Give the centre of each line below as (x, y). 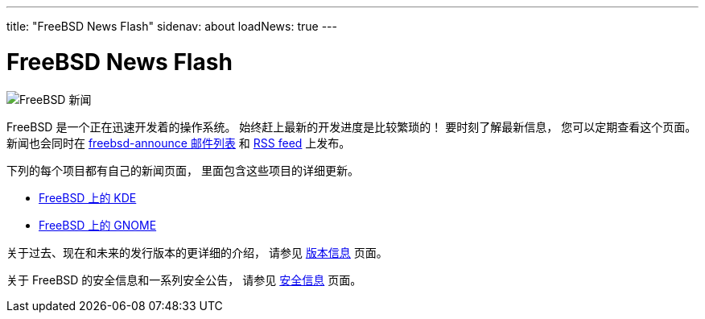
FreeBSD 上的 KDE (88, 197)
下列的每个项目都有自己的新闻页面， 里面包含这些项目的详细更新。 (183, 170)
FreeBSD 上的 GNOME (98, 225)
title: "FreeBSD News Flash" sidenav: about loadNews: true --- (172, 26)
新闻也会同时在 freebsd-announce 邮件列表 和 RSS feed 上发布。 (179, 143)
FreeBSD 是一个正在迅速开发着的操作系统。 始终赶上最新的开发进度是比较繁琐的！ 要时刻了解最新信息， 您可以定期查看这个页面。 (352, 126)
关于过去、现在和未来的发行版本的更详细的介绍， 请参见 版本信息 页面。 (197, 252)
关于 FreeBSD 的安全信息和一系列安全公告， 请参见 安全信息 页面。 (184, 280)
